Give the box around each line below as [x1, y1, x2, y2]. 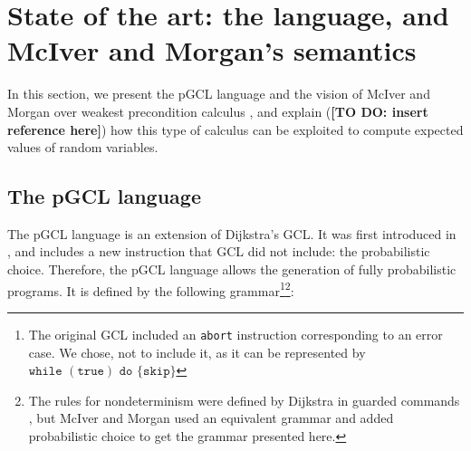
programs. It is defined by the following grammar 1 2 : [7, 278, 294, 300]
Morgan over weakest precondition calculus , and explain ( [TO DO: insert [7, 101, 428, 120]
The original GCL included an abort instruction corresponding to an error [28, 324, 443, 343]
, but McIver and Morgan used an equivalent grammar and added [28, 408, 394, 427]
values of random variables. [7, 138, 159, 157]
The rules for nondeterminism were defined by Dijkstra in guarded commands [28, 390, 460, 409]
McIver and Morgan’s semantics [7, 32, 417, 69]
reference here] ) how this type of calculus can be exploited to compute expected [7, 120, 464, 139]
